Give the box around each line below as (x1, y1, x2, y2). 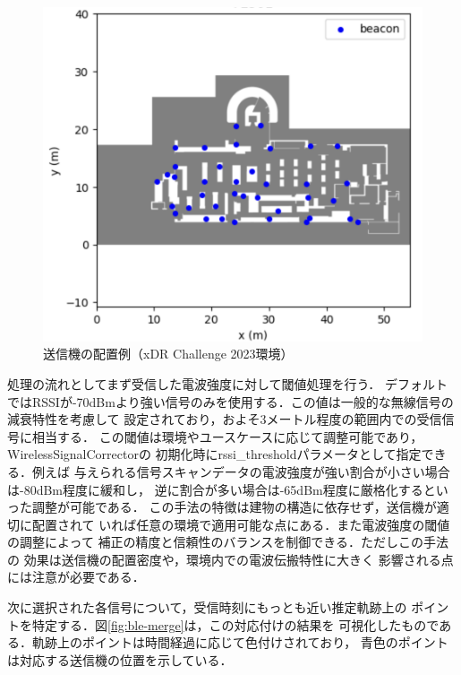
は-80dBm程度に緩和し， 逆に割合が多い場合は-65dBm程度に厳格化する (7, 480, 423, 498)
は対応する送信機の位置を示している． (7, 650, 233, 669)
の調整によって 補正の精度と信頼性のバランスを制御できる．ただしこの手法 (7, 532, 448, 551)
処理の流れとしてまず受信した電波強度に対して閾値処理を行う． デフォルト (7, 374, 448, 393)
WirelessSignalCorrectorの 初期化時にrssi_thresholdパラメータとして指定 (7, 445, 422, 463)
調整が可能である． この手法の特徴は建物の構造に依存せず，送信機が (31, 498, 437, 516)
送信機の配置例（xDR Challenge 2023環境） (43, 344, 294, 363)
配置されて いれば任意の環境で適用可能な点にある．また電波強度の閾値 (31, 515, 450, 533)
